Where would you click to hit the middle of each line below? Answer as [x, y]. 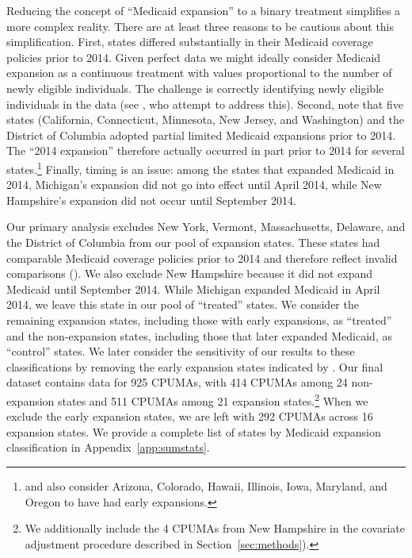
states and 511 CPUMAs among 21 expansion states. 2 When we [213, 399]
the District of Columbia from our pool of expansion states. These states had [193, 242]
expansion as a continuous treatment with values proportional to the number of [199, 73]
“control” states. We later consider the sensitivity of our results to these [181, 351]
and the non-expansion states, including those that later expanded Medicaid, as [199, 335]
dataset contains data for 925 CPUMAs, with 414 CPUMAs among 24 [177, 382]
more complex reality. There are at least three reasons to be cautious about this [200, 26]
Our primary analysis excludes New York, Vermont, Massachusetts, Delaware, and [206, 227]
